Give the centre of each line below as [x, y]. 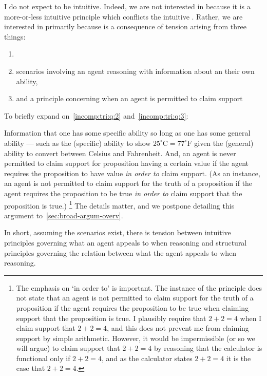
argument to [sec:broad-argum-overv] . [64, 215]
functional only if [43, 358]
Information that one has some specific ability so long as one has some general [127, 133]
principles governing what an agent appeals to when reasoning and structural [126, 242]
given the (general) [224, 143]
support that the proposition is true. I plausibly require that [111, 318]
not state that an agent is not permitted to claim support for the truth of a [135, 298]
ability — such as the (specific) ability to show [78, 143]
